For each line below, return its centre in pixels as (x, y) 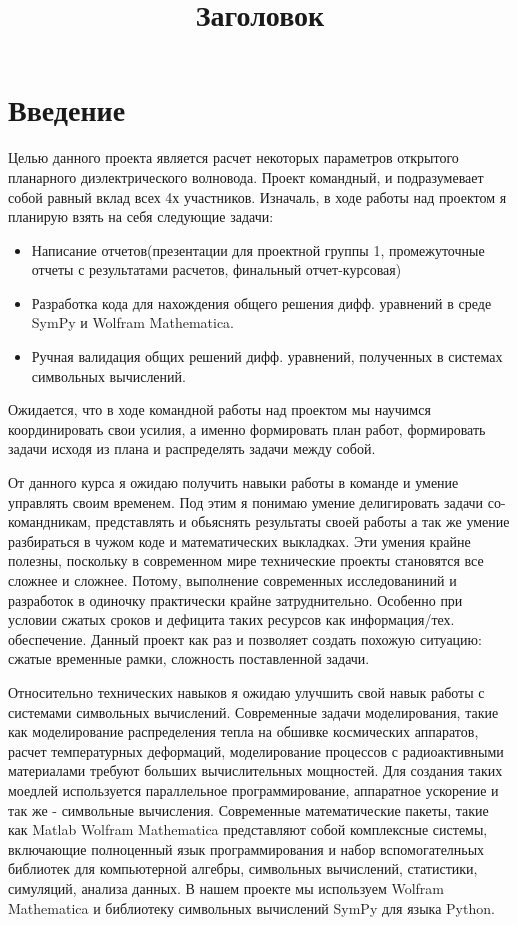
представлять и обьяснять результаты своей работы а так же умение (302, 521)
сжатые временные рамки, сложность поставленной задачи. (189, 658)
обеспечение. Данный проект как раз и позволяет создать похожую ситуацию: (245, 638)
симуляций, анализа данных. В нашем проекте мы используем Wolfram (226, 887)
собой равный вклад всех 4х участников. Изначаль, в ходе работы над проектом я (257, 196)
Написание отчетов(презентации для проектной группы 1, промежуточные (258, 249)
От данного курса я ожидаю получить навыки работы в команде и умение (233, 482)
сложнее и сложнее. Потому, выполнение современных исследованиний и (232, 580)
